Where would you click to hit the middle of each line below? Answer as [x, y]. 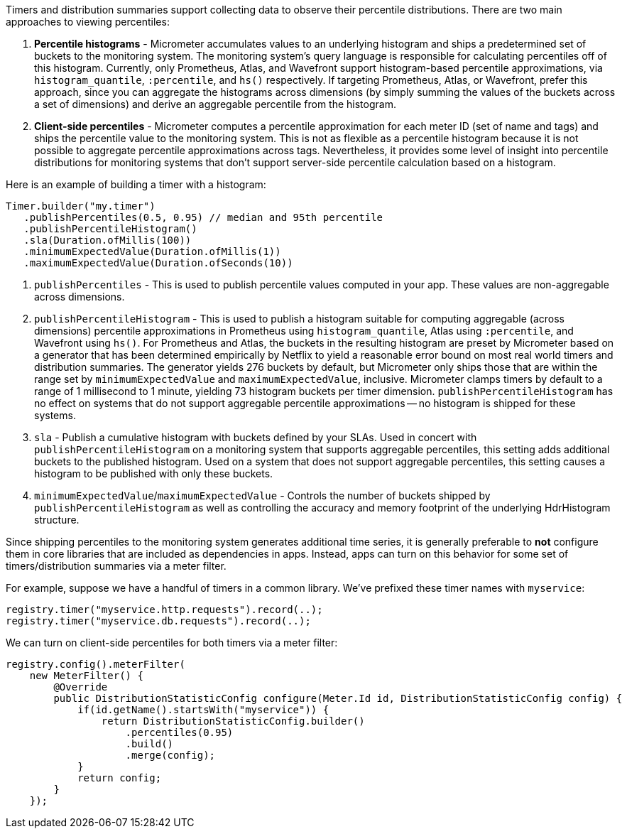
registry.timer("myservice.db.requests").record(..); [158, 621]
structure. [57, 520]
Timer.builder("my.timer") [81, 206]
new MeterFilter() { [86, 676]
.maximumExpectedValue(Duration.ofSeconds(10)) [158, 263]
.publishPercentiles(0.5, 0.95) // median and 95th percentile [203, 217]
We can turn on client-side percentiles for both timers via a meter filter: [172, 643]
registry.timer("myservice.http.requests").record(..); [164, 610]
